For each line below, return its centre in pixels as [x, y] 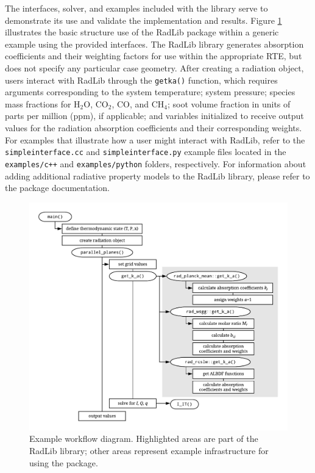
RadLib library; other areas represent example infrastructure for [149, 450]
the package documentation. [57, 188]
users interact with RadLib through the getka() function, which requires [141, 80]
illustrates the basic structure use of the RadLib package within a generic [142, 32]
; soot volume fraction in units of [229, 103]
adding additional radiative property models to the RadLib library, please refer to [157, 175]
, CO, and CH [138, 103]
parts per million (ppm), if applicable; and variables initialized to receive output [154, 116]
